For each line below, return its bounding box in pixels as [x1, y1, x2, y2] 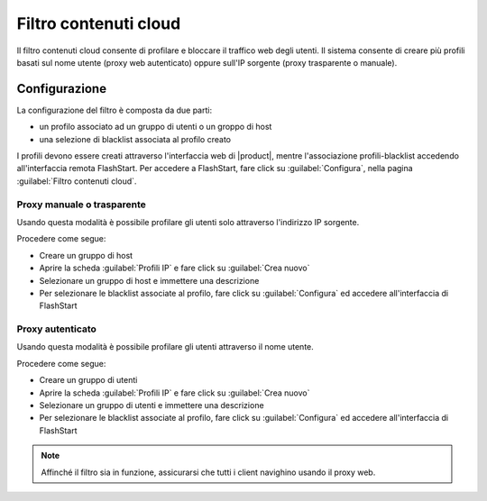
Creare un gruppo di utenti [39, 375, 138, 386]
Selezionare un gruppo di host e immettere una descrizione [39, 275, 260, 286]
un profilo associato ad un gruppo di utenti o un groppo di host [39, 122, 272, 132]
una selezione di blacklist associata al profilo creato [39, 133, 232, 144]
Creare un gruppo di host [39, 250, 133, 260]
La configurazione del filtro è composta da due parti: [16, 105, 212, 115]
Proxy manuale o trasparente [16, 198, 146, 211]
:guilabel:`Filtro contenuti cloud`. [16, 176, 137, 187]
